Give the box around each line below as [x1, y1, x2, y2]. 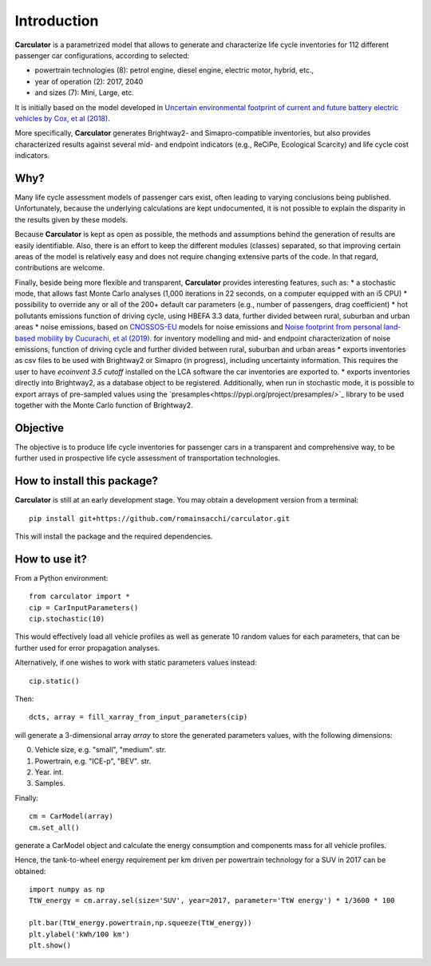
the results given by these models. [14, 215, 128, 224]
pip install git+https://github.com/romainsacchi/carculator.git [29, 514, 291, 522]
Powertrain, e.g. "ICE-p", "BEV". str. [34, 756, 152, 766]
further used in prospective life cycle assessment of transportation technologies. [14, 453, 281, 463]
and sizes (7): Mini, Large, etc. [34, 88, 135, 97]
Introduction [14, 12, 99, 30]
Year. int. [34, 767, 64, 777]
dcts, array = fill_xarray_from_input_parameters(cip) [29, 712, 248, 722]
